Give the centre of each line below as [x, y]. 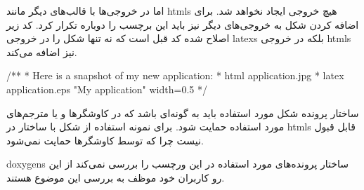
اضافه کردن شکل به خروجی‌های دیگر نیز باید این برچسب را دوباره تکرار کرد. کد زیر [183, 24]
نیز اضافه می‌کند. [42, 52]
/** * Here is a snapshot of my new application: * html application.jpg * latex [175, 75]
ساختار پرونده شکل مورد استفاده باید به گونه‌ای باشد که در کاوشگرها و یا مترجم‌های [183, 113]
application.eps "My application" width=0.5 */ [107, 89]
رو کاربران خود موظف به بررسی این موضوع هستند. [116, 177]
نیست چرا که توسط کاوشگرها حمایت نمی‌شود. [105, 140]
